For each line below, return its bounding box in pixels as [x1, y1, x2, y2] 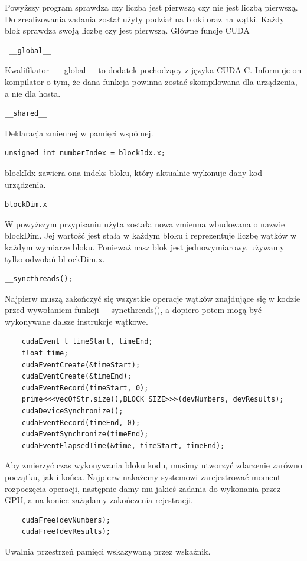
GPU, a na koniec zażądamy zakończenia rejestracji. [5, 494, 193, 506]
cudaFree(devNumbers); [21, 516, 110, 524]
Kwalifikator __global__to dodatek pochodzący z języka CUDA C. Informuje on [5, 64, 302, 76]
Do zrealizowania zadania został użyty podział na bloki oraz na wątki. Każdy [5, 12, 285, 25]
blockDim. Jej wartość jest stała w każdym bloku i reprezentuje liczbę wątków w [5, 229, 297, 242]
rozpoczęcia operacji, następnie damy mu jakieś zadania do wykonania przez [5, 482, 280, 494]
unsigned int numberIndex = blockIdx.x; [5, 149, 166, 158]
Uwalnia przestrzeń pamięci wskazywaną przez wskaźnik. [5, 544, 211, 557]
